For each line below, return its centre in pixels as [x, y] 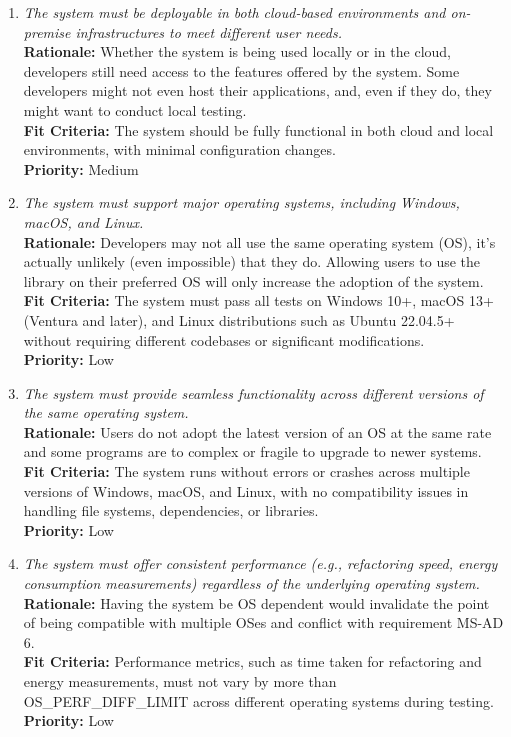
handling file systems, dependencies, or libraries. [171, 510]
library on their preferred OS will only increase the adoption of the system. [253, 280]
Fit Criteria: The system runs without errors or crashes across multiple [246, 471]
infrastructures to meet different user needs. [208, 31]
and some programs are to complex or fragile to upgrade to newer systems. [252, 451]
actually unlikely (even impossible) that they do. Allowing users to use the [251, 261]
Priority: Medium [81, 168]
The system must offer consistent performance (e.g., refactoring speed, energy [260, 563]
